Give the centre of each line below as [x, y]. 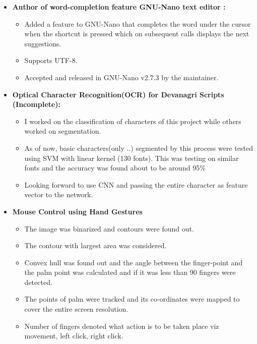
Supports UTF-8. [51, 60]
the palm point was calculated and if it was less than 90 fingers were [130, 272]
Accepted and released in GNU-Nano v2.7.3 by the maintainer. [121, 77]
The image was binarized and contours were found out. [109, 228]
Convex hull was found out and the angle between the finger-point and [134, 262]
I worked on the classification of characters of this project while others [133, 121]
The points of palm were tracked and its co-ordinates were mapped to [132, 299]
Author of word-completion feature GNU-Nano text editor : [119, 7]
